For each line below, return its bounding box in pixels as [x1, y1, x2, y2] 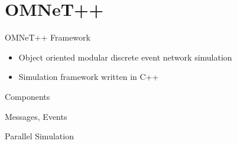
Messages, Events [5, 110, 67, 122]
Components [5, 90, 50, 102]
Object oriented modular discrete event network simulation [18, 51, 232, 63]
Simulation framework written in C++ [18, 71, 159, 83]
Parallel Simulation [5, 130, 74, 142]
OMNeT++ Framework [5, 31, 90, 43]
